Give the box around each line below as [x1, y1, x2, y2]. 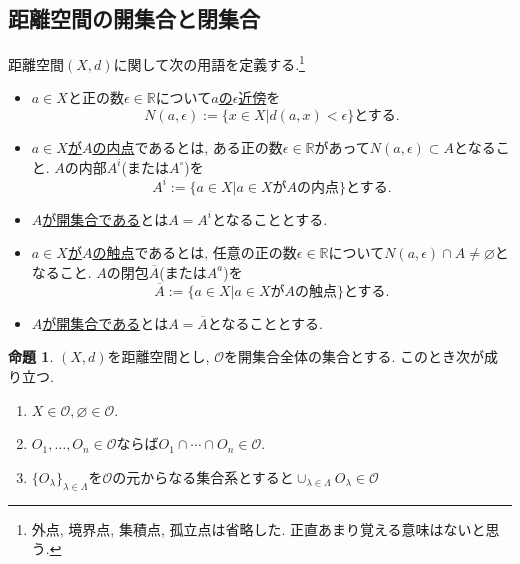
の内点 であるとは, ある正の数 [92, 137, 283, 158]
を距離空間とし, [107, 346, 210, 367]
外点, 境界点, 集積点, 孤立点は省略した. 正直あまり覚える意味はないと [31, 518, 486, 539]
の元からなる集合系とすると [112, 466, 294, 487]
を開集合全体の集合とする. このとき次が [223, 346, 485, 367]
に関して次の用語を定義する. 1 [113, 51, 305, 74]
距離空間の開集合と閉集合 [8, 3, 260, 34]
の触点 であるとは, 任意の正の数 [92, 242, 297, 263]
